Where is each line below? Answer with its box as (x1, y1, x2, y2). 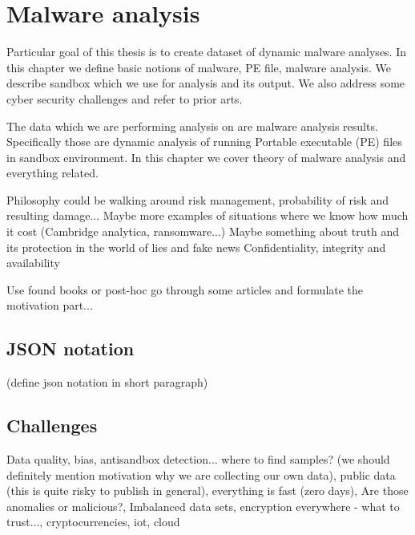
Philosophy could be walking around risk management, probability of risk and (6, 191, 389, 208)
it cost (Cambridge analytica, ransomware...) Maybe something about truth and (6, 223, 400, 240)
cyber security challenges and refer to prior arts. (6, 90, 243, 107)
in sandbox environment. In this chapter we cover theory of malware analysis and (6, 148, 406, 165)
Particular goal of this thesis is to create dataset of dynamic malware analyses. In (6, 43, 407, 60)
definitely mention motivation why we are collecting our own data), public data (6, 466, 396, 483)
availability (6, 254, 60, 271)
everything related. (6, 164, 99, 181)
